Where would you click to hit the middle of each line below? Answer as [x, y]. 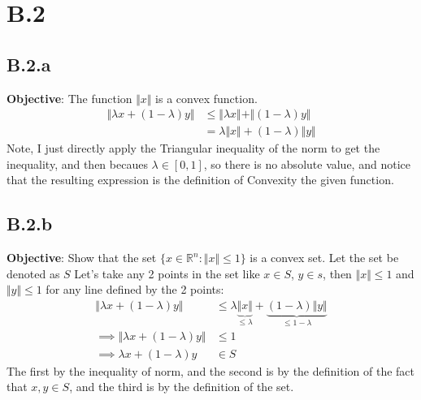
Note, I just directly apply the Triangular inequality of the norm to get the [193, 148]
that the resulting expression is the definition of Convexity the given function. [200, 180]
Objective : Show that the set [82, 258]
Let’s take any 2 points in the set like [167, 273]
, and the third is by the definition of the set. [182, 387]
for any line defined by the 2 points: [135, 289]
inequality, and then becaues [77, 163]
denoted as [33, 273]
